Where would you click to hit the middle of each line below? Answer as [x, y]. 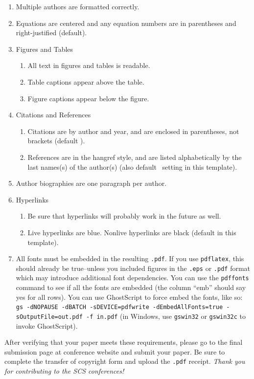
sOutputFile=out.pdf [49, 317]
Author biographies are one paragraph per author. [91, 183]
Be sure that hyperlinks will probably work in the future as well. [124, 216]
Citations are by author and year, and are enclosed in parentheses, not [133, 131]
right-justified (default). [51, 33]
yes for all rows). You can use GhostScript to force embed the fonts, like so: [129, 297]
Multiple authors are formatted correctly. [78, 6]
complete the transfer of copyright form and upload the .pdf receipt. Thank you [125, 361]
